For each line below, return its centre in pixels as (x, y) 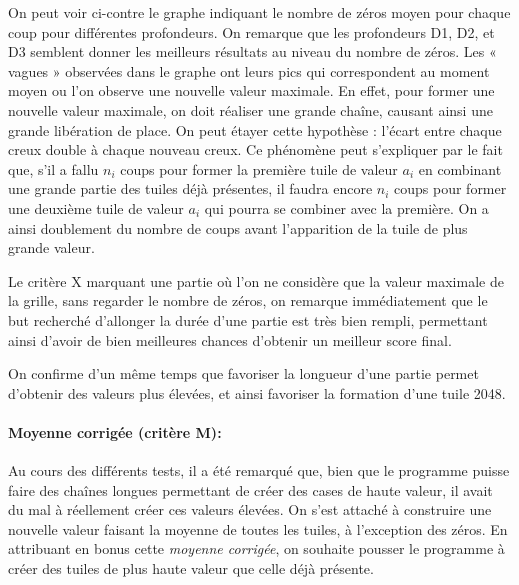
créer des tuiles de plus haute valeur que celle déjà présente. (191, 568)
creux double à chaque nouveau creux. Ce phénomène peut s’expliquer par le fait (255, 149)
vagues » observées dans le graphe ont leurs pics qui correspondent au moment (249, 70)
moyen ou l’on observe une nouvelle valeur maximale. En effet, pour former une (251, 90)
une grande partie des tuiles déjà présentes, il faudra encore (190, 188)
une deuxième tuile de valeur (96, 207)
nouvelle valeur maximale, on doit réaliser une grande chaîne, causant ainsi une (250, 109)
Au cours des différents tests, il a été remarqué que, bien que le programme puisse (259, 470)
